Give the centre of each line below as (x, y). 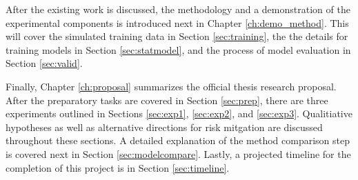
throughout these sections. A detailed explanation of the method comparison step (178, 140)
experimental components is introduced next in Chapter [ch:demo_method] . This (177, 22)
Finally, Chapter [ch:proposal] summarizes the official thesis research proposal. (171, 86)
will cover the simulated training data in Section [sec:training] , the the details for (177, 36)
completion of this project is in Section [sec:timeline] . (118, 167)
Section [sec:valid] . (44, 63)
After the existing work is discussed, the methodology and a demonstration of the (178, 9)
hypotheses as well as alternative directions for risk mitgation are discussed (164, 127)
